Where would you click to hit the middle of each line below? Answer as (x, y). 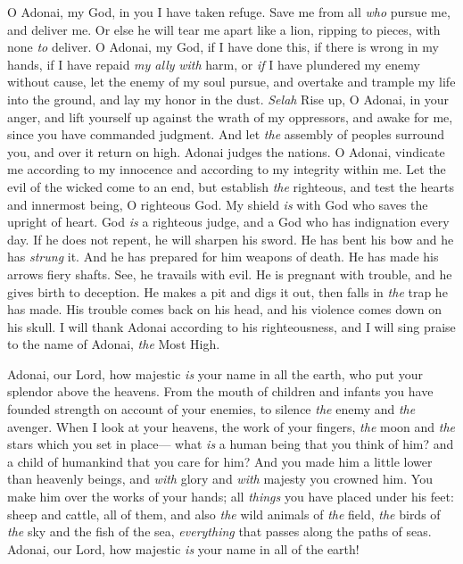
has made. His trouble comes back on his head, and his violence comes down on (224, 309)
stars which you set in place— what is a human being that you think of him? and (231, 444)
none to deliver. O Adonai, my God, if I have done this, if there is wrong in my (223, 47)
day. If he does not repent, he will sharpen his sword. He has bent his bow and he (231, 239)
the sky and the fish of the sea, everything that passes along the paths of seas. (219, 531)
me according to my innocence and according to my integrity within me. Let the (227, 169)
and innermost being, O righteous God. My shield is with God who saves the (218, 204)
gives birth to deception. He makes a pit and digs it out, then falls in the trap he (227, 291)
